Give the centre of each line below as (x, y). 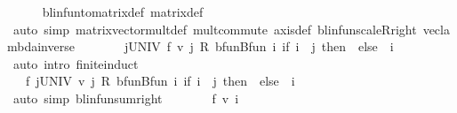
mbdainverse (41, 46)
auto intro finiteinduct (76, 63)
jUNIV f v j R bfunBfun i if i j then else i (259, 46)
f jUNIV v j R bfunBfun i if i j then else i (160, 81)
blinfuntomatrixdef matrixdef (123, 11)
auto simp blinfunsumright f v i (126, 98)
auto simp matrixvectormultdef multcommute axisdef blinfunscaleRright (215, 29)
